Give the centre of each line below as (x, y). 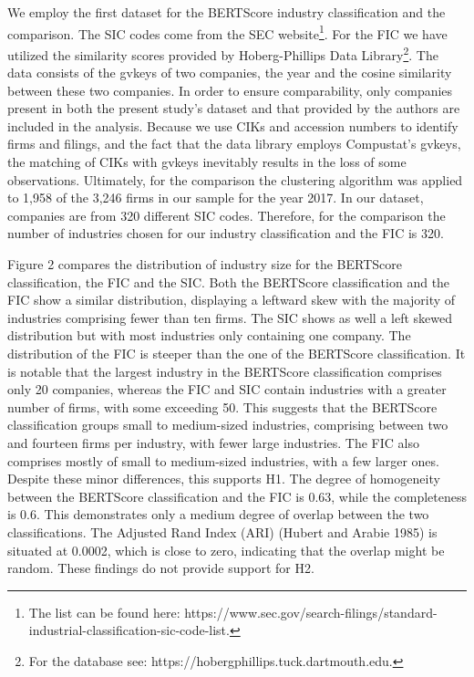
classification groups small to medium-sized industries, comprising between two (228, 425)
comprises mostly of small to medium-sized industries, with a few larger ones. (223, 460)
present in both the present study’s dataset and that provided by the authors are (234, 108)
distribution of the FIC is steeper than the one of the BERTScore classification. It (237, 353)
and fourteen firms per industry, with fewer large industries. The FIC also (213, 442)
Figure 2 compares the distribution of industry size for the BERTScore (205, 264)
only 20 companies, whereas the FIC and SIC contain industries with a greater (227, 389)
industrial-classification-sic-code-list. (129, 630)
